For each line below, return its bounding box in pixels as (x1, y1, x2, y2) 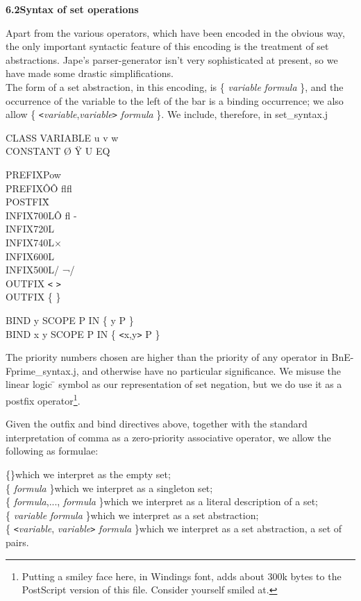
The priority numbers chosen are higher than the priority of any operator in (6, 350, 328, 364)
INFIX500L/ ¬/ (6, 262, 75, 277)
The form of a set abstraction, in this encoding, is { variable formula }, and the (6, 79, 344, 94)
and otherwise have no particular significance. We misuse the (82, 363, 341, 378)
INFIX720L (6, 221, 54, 236)
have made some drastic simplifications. (6, 66, 174, 81)
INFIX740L (6, 235, 54, 249)
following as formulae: (6, 443, 99, 458)
